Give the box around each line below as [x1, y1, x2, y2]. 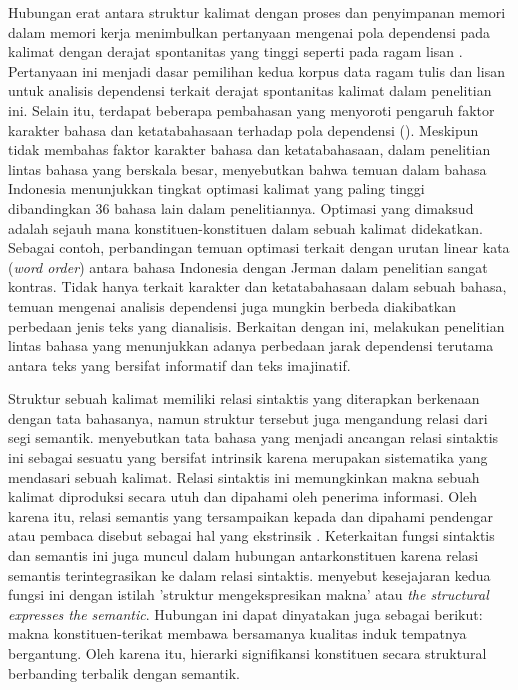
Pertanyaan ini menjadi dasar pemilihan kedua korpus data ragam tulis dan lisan [8, 60, 505, 81]
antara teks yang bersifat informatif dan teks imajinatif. [8, 354, 351, 375]
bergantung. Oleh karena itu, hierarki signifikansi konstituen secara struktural [8, 643, 487, 663]
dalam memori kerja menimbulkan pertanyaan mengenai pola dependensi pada [8, 21, 491, 42]
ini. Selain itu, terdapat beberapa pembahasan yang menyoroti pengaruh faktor [8, 99, 495, 120]
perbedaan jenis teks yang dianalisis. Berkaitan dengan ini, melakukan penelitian [8, 315, 505, 336]
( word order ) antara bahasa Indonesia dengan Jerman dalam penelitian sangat [8, 256, 488, 277]
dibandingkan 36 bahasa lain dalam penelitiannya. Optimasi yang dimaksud [8, 197, 474, 218]
